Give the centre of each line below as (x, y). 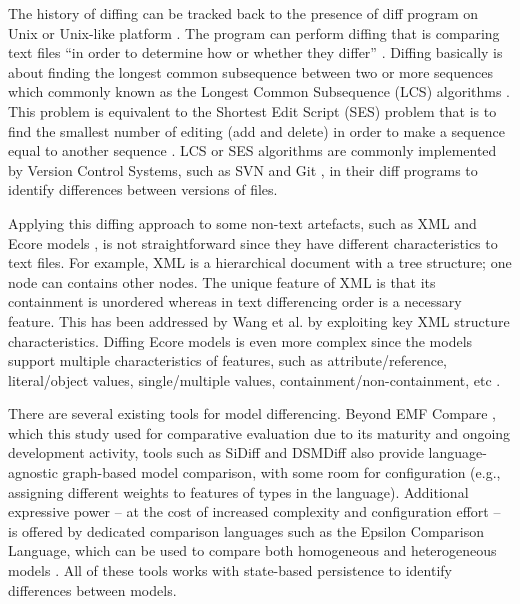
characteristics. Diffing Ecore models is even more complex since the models (240, 340)
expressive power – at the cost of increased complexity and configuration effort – (254, 511)
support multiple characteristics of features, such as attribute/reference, (228, 360)
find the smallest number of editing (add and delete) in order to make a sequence (256, 130)
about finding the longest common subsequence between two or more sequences (250, 71)
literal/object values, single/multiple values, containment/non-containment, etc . (254, 379)
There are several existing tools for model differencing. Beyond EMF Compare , (252, 413)
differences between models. (92, 589)
